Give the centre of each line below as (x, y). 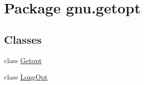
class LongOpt (26, 77)
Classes (23, 39)
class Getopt (23, 60)
